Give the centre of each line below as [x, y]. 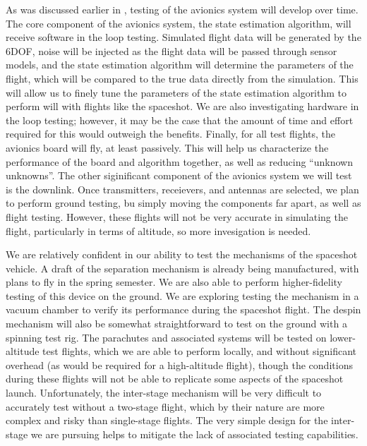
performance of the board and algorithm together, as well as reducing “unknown [179, 161]
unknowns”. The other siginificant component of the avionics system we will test [179, 175]
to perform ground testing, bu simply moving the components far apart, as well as [183, 203]
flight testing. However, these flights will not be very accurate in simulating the [177, 216]
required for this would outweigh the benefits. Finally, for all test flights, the [170, 134]
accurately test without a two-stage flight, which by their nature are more [165, 406]
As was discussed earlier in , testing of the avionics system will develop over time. [182, 9]
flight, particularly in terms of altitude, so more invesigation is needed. [158, 230]
